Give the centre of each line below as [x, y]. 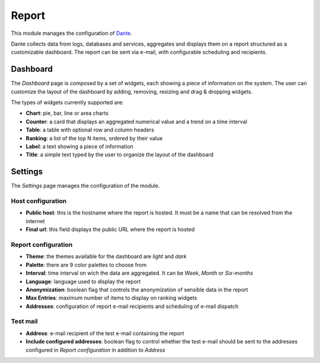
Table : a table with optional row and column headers [90, 130]
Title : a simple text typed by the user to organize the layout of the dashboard [119, 155]
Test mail [24, 322]
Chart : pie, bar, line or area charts [67, 113]
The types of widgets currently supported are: [67, 102]
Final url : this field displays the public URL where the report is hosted [110, 229]
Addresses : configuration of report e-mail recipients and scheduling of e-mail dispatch [132, 306]
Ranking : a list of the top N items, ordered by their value [94, 138]
